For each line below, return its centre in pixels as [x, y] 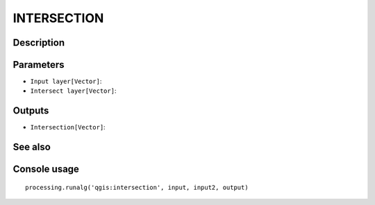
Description [39, 43]
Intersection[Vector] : [68, 127]
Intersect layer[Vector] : [73, 91]
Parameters [39, 65]
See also [32, 147]
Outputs [31, 111]
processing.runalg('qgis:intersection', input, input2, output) [137, 187]
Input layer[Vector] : [66, 81]
